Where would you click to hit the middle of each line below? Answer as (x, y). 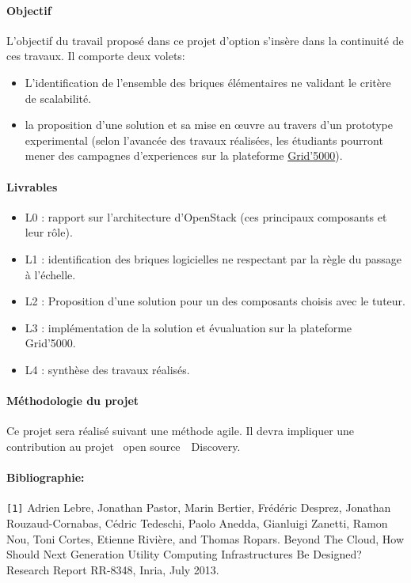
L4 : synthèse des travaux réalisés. (107, 369)
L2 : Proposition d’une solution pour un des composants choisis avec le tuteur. (215, 301)
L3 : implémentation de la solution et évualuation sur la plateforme (188, 327)
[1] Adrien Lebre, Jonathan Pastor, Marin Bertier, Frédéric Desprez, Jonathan (199, 507)
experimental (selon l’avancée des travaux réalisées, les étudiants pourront (204, 140)
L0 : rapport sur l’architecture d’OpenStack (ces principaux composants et (206, 216)
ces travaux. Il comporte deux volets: (96, 56)
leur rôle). (49, 232)
